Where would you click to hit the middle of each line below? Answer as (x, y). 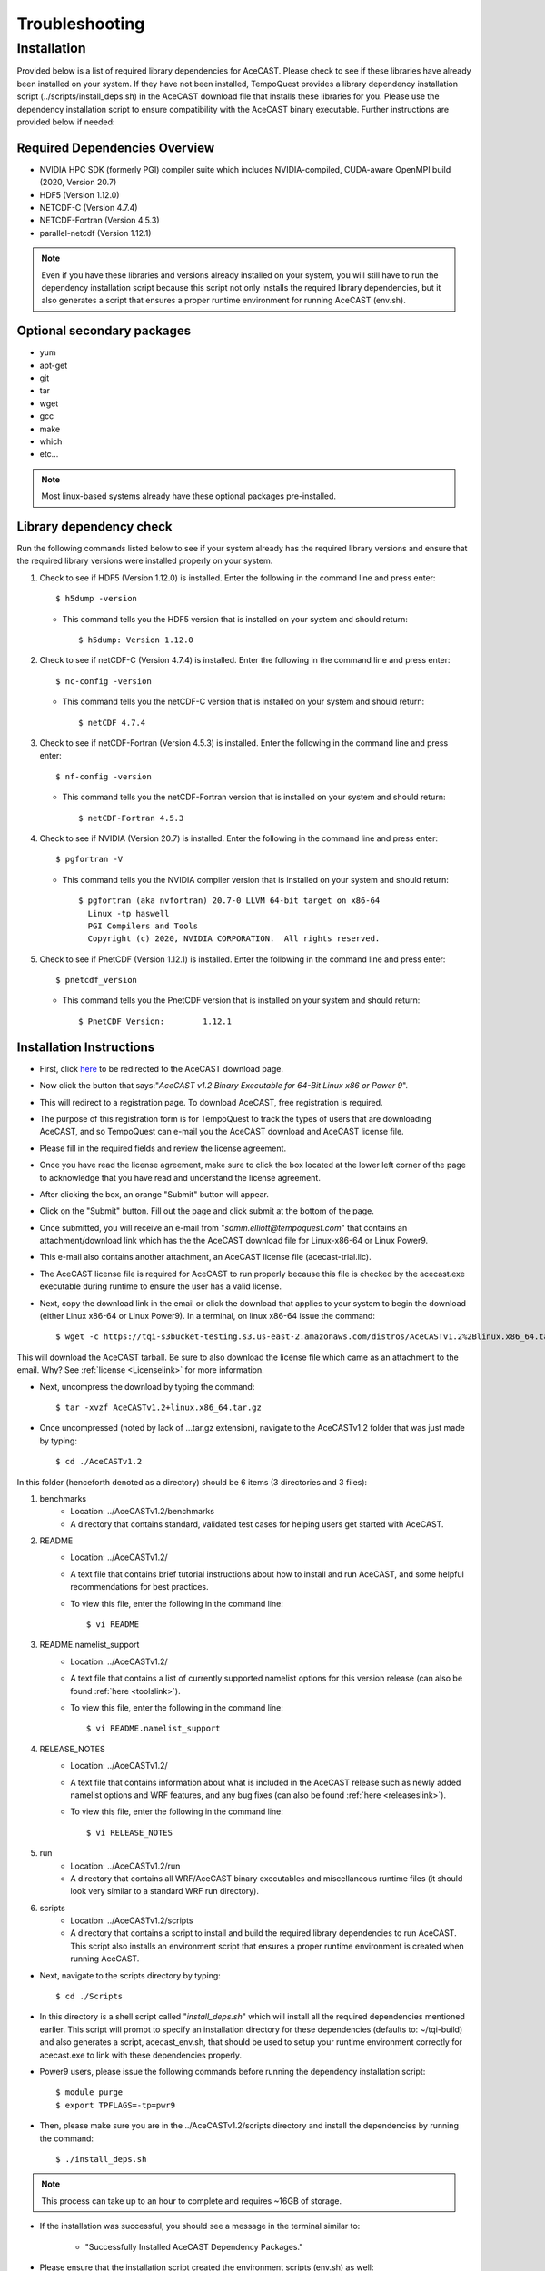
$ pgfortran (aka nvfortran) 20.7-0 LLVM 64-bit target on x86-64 (229, 901)
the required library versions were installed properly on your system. (145, 561)
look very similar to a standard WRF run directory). (164, 1891)
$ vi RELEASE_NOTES (129, 1832)
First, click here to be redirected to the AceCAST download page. (161, 1068)
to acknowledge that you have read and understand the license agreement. (180, 1177)
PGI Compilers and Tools (143, 926)
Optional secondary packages (104, 331)
